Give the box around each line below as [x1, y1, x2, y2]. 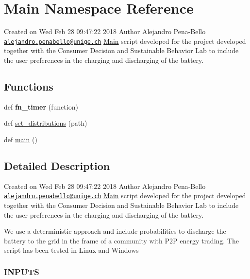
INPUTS [4, 265, 39, 278]
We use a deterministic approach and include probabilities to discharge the [4, 226, 226, 236]
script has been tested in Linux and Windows [4, 245, 139, 255]
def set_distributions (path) [4, 118, 87, 128]
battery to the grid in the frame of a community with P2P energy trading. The [4, 235, 239, 245]
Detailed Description [4, 158, 110, 173]
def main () [4, 134, 37, 144]
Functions [4, 78, 53, 93]
